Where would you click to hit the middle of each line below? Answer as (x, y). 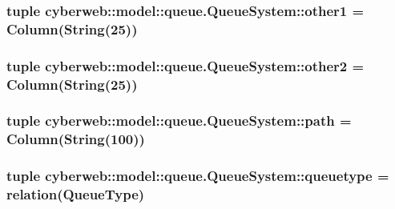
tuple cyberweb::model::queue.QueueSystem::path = (179, 121)
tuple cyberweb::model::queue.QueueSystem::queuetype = (198, 176)
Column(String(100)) (76, 139)
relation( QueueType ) (76, 194)
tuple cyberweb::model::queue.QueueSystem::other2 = (185, 65)
